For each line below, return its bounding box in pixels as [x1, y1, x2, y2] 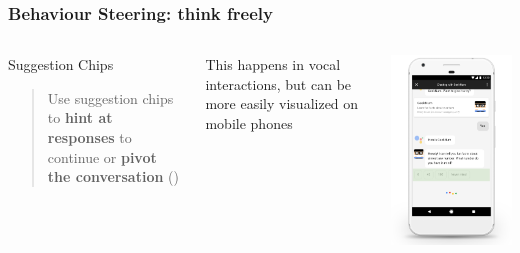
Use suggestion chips [47, 87, 174, 108]
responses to [47, 127, 132, 147]
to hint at [47, 107, 113, 128]
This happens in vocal [205, 54, 341, 75]
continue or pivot [47, 146, 157, 167]
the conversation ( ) [47, 166, 179, 187]
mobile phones [205, 113, 293, 133]
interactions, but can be [205, 73, 352, 94]
